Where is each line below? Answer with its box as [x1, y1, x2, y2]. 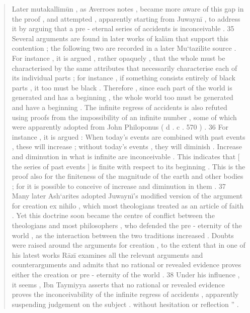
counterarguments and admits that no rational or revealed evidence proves [12, 259, 241, 270]
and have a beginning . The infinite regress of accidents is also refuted [12, 101, 227, 112]
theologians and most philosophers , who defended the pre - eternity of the [12, 220, 242, 231]
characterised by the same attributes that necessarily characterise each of [12, 62, 237, 73]
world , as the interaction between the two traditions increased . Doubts [12, 230, 234, 240]
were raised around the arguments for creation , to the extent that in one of [12, 240, 245, 250]
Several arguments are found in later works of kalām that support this [12, 33, 229, 43]
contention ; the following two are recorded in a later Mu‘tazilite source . [12, 43, 236, 53]
